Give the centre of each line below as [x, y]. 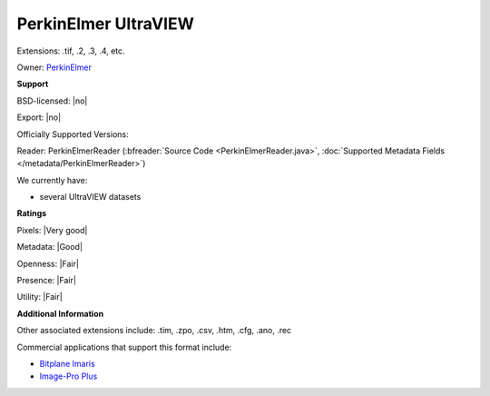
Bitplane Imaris [67, 363]
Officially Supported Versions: [73, 134]
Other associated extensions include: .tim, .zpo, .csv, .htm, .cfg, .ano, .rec [154, 331]
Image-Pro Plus [69, 376]
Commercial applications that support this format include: [124, 347]
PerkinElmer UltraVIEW [105, 24]
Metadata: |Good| [50, 247]
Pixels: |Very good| [52, 230]
